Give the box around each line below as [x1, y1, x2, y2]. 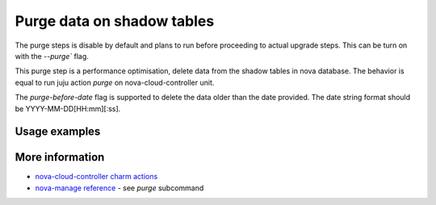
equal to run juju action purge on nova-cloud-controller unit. [15, 77, 215, 87]
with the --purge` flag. [15, 51, 89, 61]
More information [15, 150, 105, 165]
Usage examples [15, 125, 101, 139]
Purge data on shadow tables [15, 12, 215, 30]
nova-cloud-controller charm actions [35, 172, 158, 182]
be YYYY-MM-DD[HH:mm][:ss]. [15, 103, 121, 113]
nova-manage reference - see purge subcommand [35, 182, 204, 193]
